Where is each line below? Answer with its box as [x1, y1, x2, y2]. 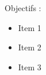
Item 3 [18, 60, 41, 73]
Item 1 [18, 21, 41, 33]
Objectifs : [5, 2, 41, 13]
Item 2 [18, 41, 41, 53]
